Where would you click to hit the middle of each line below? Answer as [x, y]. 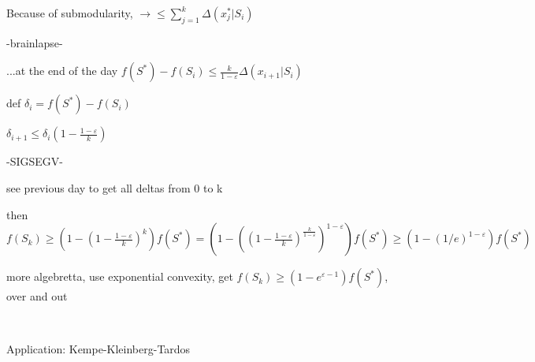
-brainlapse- [35, 42]
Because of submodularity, [70, 13]
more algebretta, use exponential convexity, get [120, 276]
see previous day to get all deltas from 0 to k [115, 187]
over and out [37, 296]
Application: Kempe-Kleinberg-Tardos [98, 349]
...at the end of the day [62, 71]
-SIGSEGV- [35, 161]
